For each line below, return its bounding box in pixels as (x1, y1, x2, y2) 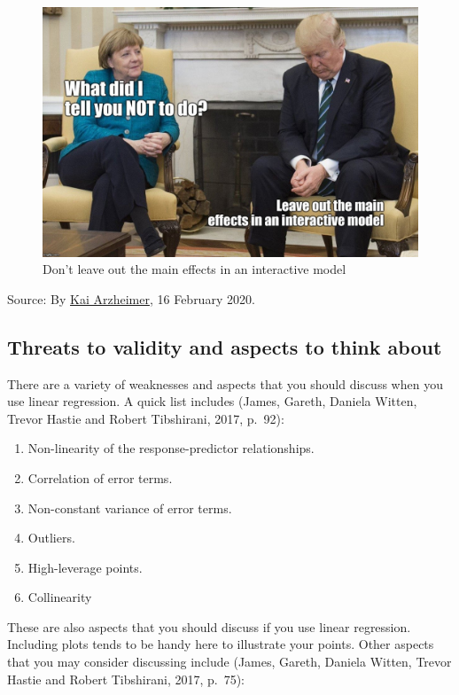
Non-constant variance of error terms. (27, 498, 232, 517)
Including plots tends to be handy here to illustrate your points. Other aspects (7, 635, 434, 653)
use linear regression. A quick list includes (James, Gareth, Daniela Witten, (7, 392, 417, 410)
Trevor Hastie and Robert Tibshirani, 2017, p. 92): (7, 409, 284, 427)
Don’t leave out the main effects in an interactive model (43, 260, 346, 278)
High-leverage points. (27, 558, 143, 576)
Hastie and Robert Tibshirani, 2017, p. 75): (7, 669, 245, 688)
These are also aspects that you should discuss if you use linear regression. (7, 617, 411, 636)
